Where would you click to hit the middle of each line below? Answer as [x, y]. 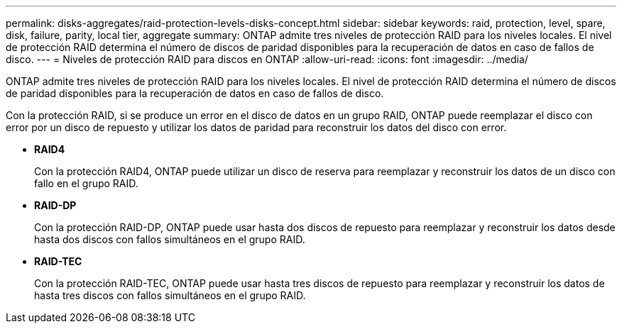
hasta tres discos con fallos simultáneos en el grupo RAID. [170, 295]
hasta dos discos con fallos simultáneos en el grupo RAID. [170, 239]
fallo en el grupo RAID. [86, 183]
